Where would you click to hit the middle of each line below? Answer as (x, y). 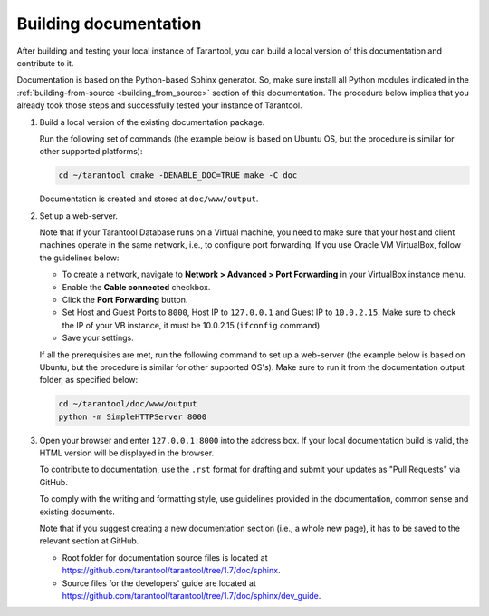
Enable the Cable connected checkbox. (136, 287)
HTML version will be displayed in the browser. (127, 453)
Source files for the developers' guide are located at (159, 583)
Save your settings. (98, 338)
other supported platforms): (91, 152)
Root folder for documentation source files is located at (165, 557)
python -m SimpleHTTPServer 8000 (133, 416)
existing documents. (77, 512)
